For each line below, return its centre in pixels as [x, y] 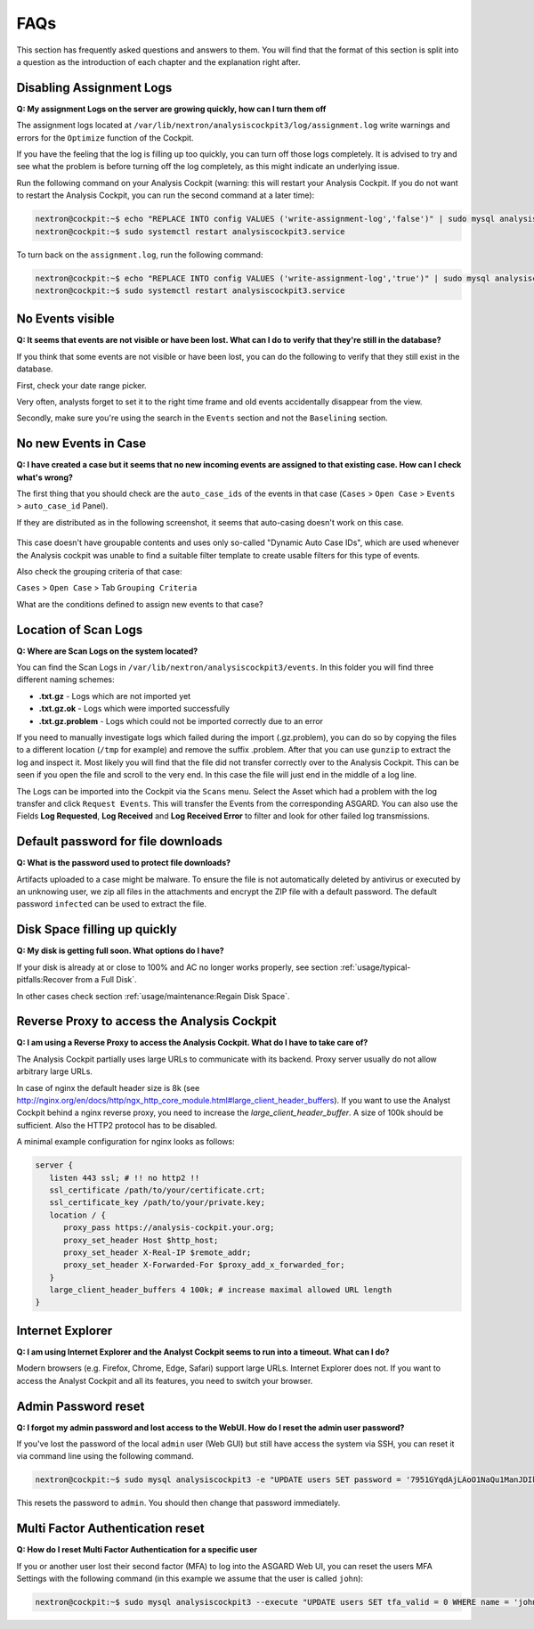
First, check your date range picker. [81, 385]
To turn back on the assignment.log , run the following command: [140, 255]
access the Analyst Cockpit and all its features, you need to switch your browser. [165, 1381]
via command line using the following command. [105, 1456]
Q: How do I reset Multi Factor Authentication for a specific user [137, 1550]
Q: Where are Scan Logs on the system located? [107, 651]
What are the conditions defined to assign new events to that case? [140, 604]
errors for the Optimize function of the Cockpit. [105, 137]
